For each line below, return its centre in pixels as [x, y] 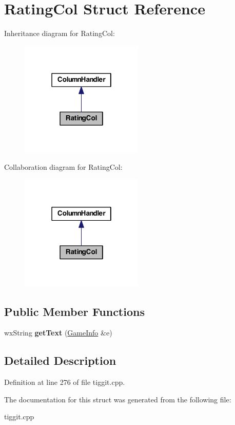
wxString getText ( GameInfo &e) [58, 333]
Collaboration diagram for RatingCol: [63, 167]
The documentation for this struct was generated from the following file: [118, 399]
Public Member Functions [74, 311]
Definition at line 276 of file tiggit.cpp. [65, 382]
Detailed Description [60, 360]
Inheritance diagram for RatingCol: [60, 33]
